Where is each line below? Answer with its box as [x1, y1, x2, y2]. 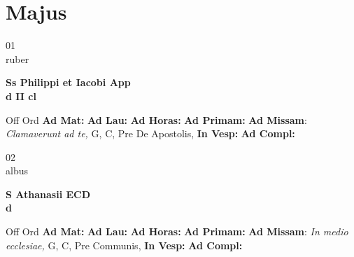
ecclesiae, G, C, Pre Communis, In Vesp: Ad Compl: [6, 237, 243, 252]
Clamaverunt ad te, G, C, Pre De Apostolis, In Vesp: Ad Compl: [6, 126, 295, 141]
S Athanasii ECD [6, 186, 91, 201]
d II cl [6, 88, 36, 103]
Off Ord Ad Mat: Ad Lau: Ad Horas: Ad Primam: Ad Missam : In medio [6, 224, 348, 239]
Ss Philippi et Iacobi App [6, 75, 131, 90]
